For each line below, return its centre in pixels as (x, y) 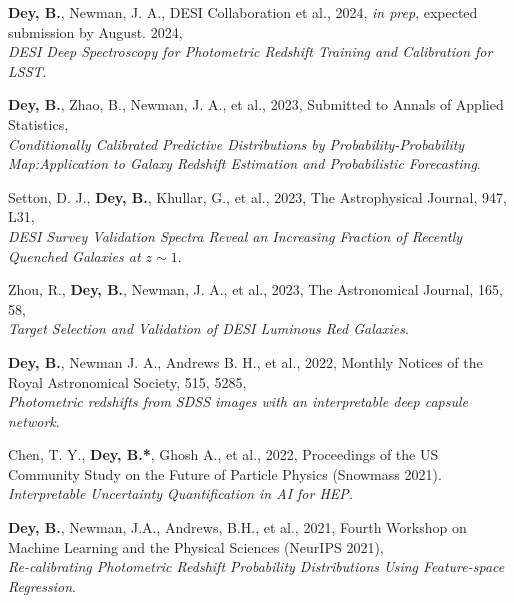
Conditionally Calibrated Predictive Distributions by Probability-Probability (236, 143)
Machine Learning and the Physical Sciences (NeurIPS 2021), (196, 546)
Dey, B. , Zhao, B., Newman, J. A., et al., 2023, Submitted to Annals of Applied (256, 104)
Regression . (42, 585)
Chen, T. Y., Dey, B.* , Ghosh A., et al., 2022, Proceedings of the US (223, 454)
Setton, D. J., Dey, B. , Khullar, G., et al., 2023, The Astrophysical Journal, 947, (257, 196)
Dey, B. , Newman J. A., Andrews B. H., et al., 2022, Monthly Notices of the (245, 361)
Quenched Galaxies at (74, 255)
